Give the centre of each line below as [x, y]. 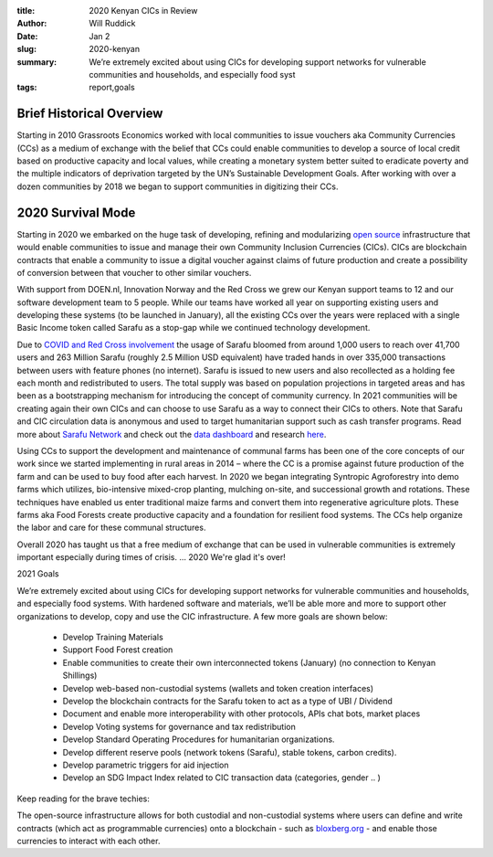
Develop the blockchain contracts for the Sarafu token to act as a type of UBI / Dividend [227, 701]
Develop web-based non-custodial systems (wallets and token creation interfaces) [218, 688]
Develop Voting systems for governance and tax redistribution [179, 726]
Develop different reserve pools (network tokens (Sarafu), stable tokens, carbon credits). [230, 752]
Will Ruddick [112, 24]
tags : [27, 88]
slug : [26, 49]
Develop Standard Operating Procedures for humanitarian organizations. [199, 739]
